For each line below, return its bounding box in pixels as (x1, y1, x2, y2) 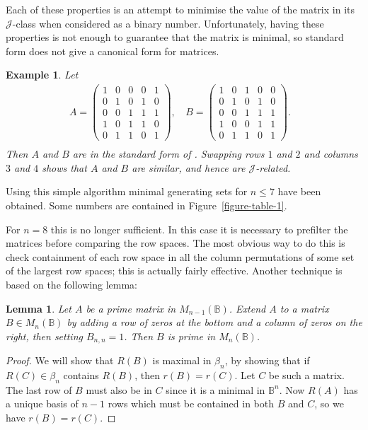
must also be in (86, 382, 152, 397)
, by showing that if (224, 353, 310, 368)
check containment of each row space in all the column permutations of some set (6, 249, 355, 264)
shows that (42, 160, 87, 175)
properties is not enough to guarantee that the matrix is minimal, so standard (6, 30, 344, 45)
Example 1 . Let (6, 67, 79, 82)
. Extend (229, 301, 266, 315)
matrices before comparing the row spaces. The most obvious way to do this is (6, 236, 345, 250)
